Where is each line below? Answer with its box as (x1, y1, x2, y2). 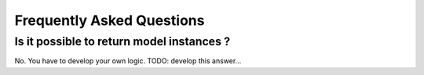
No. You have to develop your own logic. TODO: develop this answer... (14, 56, 242, 66)
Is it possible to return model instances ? (14, 34, 231, 48)
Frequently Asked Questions (14, 12, 205, 29)
